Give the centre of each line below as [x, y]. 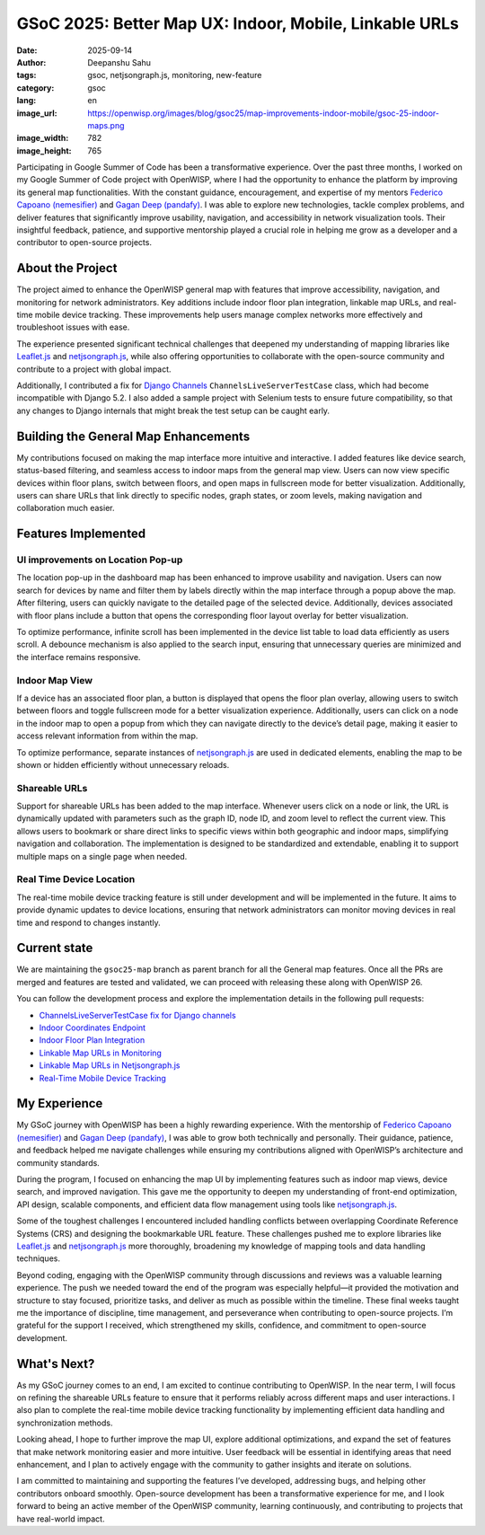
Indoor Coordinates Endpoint [93, 1028]
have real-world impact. [61, 1519]
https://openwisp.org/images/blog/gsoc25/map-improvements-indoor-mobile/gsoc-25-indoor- [264, 113]
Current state [55, 948]
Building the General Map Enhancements [133, 436]
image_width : [43, 138]
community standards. [58, 1162]
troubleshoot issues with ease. [73, 327]
